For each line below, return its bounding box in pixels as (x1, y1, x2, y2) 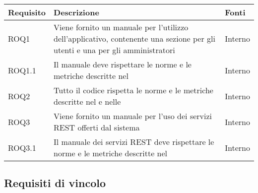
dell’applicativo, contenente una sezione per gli (54, 33, 215, 44)
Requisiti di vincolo (4, 175, 106, 191)
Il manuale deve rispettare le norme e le (54, 59, 192, 70)
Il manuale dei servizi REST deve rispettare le (54, 136, 214, 147)
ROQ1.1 (8, 64, 36, 76)
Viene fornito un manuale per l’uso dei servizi (54, 110, 212, 122)
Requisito (8, 6, 46, 18)
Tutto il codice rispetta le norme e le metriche (54, 84, 213, 96)
